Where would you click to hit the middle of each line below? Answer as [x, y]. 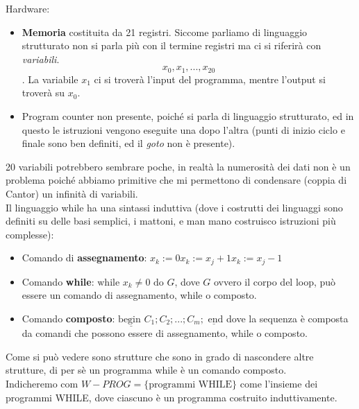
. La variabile [50, 79]
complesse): [30, 234]
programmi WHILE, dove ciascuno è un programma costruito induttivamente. [172, 397]
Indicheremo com [42, 383]
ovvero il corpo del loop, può [275, 281]
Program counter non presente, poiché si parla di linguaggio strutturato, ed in [188, 116]
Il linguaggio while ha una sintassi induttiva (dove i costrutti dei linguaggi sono [174, 207]
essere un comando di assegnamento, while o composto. [139, 295]
